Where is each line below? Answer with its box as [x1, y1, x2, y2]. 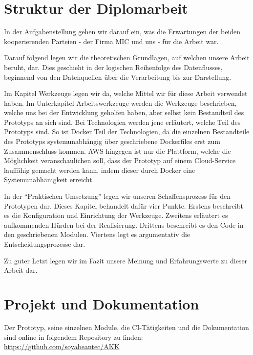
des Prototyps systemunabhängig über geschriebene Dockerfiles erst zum [4, 136, 220, 146]
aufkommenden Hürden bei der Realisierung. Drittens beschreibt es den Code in [4, 219, 244, 230]
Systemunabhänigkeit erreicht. [4, 174, 94, 185]
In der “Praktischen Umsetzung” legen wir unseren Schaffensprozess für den [4, 191, 231, 201]
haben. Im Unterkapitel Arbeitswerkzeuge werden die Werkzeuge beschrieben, [4, 97, 237, 108]
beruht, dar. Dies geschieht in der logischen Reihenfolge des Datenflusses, [4, 62, 223, 72]
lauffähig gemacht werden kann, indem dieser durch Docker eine [4, 165, 195, 175]
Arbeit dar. [4, 265, 38, 275]
